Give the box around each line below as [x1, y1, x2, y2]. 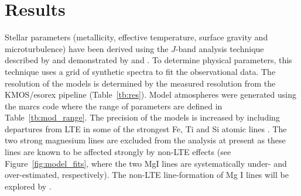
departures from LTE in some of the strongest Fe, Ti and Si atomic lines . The [5, 122, 287, 135]
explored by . [5, 180, 52, 192]
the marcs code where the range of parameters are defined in [5, 99, 223, 112]
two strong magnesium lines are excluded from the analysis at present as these [5, 134, 286, 146]
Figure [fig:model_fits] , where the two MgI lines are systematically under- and [5, 157, 287, 169]
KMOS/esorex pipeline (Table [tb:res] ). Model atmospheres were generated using [5, 88, 297, 101]
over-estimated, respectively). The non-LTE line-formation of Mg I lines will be [5, 169, 289, 181]
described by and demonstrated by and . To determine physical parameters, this [5, 54, 292, 66]
